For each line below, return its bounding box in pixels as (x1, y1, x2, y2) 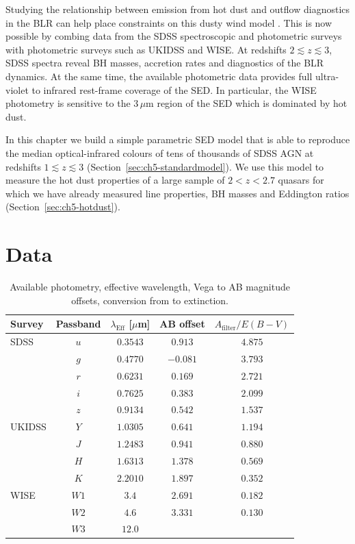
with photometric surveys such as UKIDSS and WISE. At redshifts (5, 42, 287, 56)
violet (5, 82, 29, 97)
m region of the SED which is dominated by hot (146, 96, 347, 110)
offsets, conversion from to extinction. (71, 293, 228, 307)
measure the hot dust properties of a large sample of (5, 173, 225, 187)
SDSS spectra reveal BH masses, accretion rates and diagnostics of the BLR (5, 55, 324, 70)
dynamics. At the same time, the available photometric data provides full (5, 69, 313, 83)
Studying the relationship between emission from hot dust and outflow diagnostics (5, 2, 350, 16)
